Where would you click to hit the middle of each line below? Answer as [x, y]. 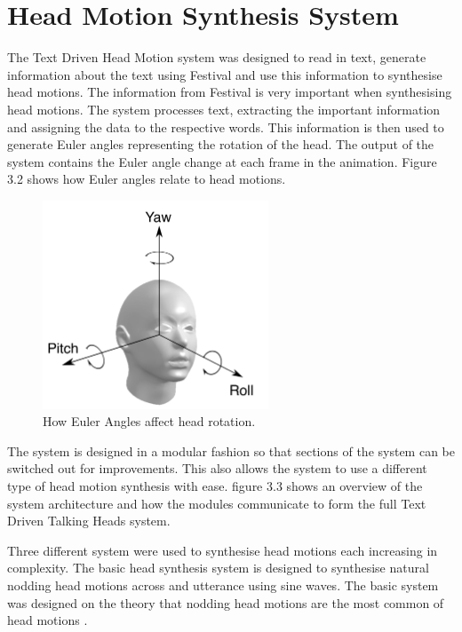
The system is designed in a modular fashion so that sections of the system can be [231, 450]
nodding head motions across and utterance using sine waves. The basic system [223, 585]
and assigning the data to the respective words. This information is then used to [226, 126]
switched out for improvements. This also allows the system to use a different [217, 468]
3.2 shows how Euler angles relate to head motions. [147, 179]
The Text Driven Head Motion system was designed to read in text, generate [217, 57]
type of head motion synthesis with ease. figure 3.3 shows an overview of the [215, 486]
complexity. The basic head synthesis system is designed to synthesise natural [218, 568]
